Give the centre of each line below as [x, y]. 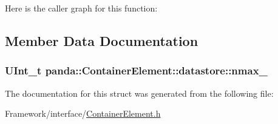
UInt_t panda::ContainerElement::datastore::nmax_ [136, 70]
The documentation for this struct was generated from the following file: [139, 93]
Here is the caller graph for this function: [81, 8]
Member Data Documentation [102, 40]
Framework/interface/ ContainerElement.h [83, 113]
